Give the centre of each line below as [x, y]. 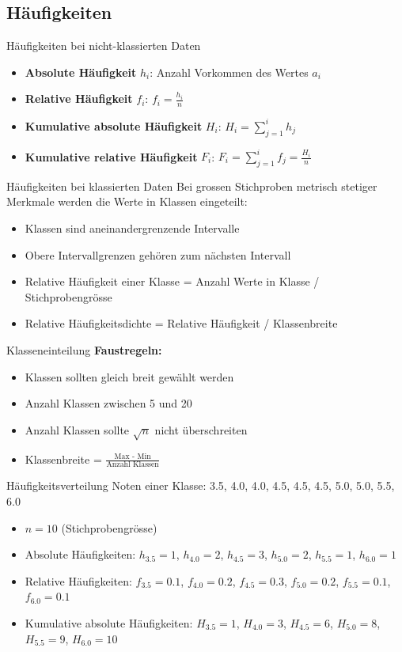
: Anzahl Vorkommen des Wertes [229, 72]
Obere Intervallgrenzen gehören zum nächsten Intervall [158, 254]
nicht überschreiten [201, 429]
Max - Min [133, 457]
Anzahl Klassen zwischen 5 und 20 [108, 403]
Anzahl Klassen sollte [77, 429]
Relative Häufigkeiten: [78, 580]
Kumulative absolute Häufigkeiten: [109, 622]
